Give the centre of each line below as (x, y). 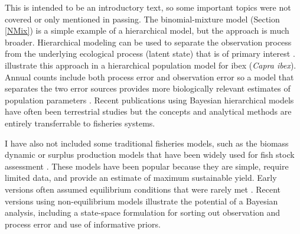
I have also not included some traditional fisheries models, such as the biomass (147, 143)
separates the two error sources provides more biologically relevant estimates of (148, 88)
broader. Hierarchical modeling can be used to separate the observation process (148, 42)
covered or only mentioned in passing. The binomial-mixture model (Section (142, 19)
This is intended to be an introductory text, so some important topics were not (148, 7)
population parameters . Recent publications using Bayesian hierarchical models (149, 100)
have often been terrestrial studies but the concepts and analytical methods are (148, 111)
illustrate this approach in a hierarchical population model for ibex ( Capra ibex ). (151, 65)
